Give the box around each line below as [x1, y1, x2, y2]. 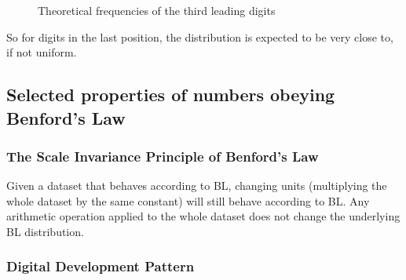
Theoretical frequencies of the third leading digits [38, 2, 276, 18]
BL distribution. [6, 223, 84, 239]
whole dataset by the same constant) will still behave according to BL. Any [6, 192, 370, 209]
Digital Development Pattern [6, 256, 195, 276]
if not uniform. [6, 44, 77, 60]
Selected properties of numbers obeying [6, 82, 335, 107]
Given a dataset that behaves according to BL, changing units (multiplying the [6, 177, 387, 194]
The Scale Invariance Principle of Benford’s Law [6, 146, 319, 165]
